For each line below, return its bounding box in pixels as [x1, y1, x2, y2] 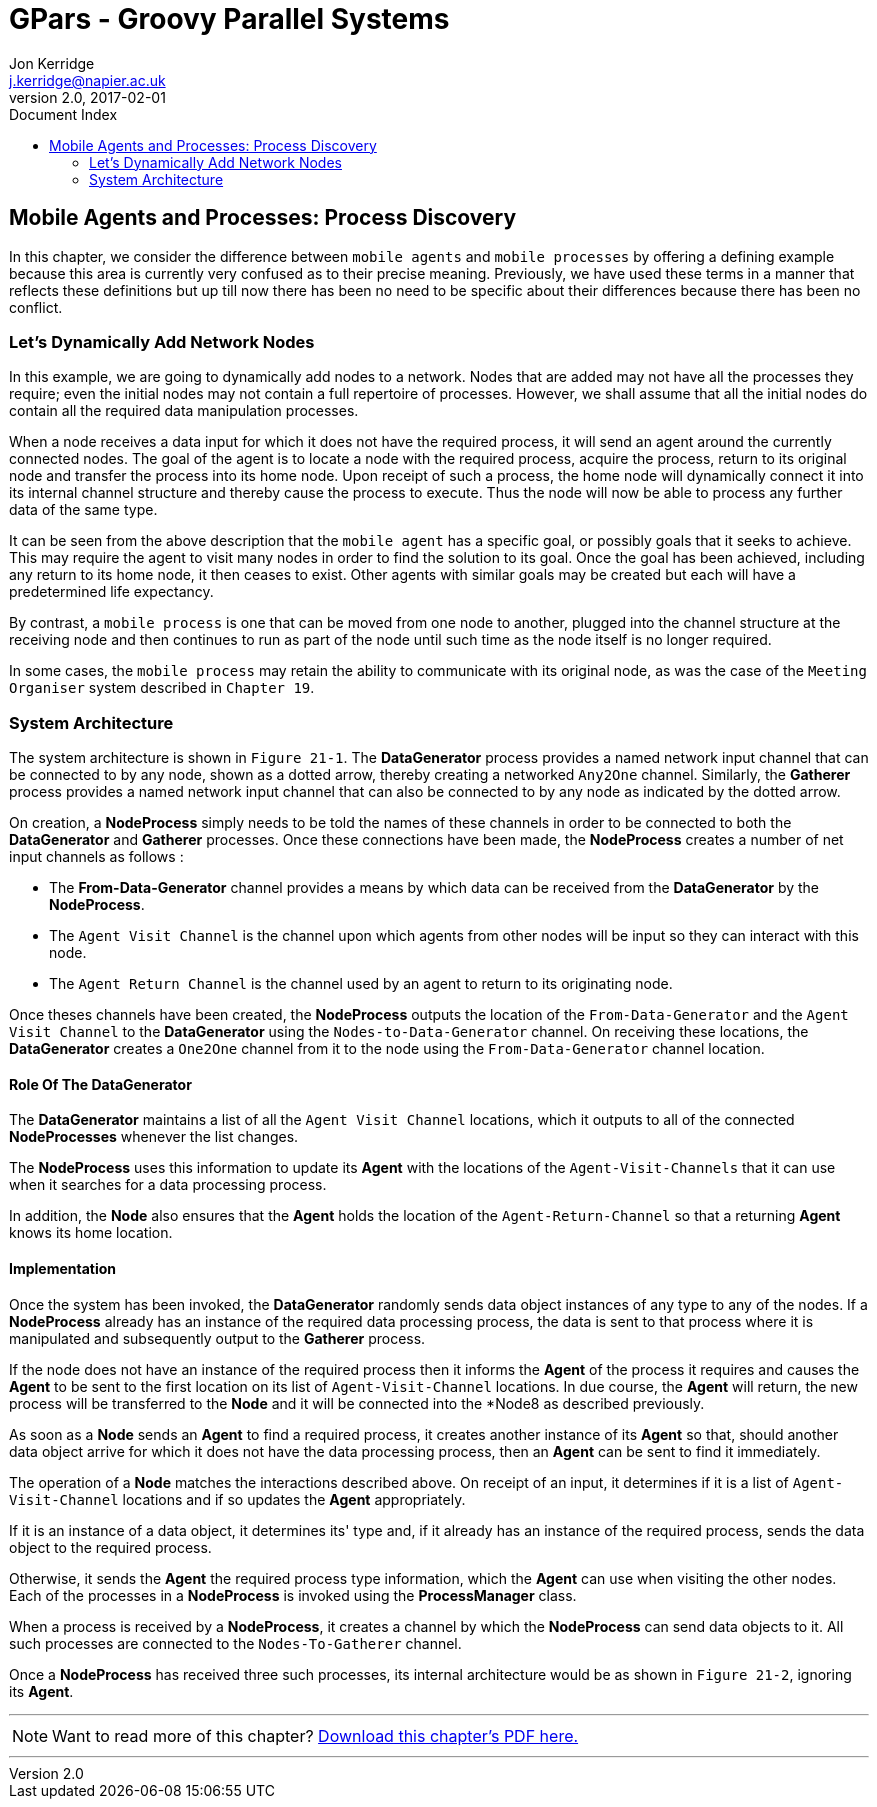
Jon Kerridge [9, 54, 95, 72]
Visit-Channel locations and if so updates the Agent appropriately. [9, 1490, 466, 1508]
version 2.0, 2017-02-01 [9, 88, 166, 106]
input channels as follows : [9, 848, 184, 866]
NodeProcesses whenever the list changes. [9, 1128, 299, 1146]
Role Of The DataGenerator [9, 1075, 192, 1093]
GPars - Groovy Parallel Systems [9, 2, 450, 36]
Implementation [9, 1259, 117, 1277]
